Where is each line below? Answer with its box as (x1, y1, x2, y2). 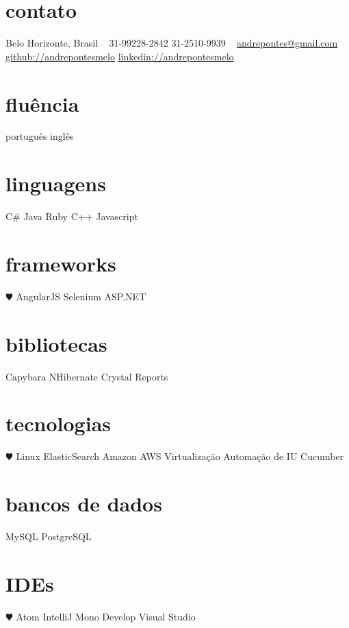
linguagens (5, 169, 106, 197)
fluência (5, 89, 79, 117)
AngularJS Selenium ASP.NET (16, 289, 146, 303)
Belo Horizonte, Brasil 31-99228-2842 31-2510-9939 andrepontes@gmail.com (5, 36, 338, 50)
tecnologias (5, 409, 112, 437)
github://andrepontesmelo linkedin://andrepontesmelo (5, 49, 234, 63)
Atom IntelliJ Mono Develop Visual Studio (16, 609, 196, 623)
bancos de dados (5, 490, 162, 518)
